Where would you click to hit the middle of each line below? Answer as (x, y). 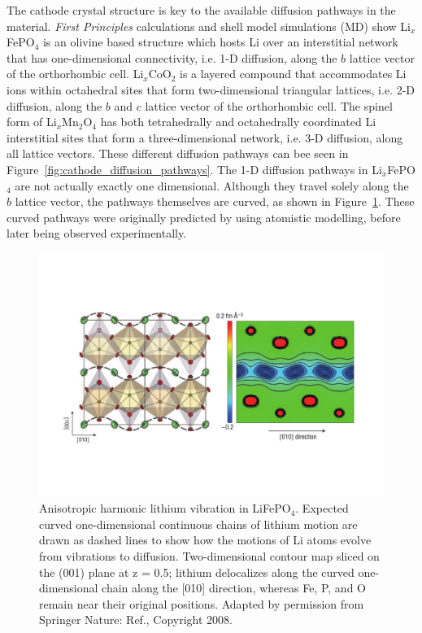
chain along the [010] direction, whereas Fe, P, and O (234, 588)
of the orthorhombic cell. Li (75, 74)
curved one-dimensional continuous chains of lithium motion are (198, 524)
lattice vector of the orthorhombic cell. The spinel (269, 105)
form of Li (32, 122)
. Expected (322, 508)
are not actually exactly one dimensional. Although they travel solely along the (212, 185)
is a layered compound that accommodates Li (293, 74)
